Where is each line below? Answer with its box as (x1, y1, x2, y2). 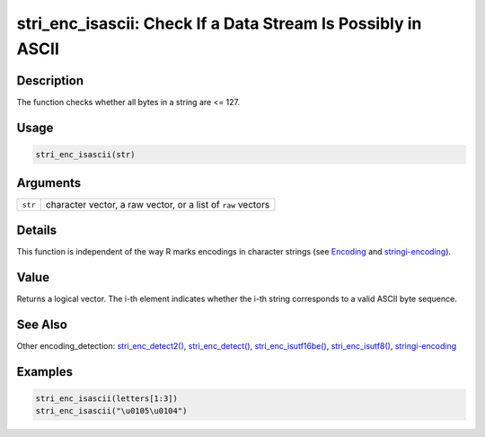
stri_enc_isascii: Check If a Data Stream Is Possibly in (16, 13, 422, 33)
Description (16, 73, 84, 88)
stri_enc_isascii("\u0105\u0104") (35, 406, 188, 416)
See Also (16, 317, 67, 332)
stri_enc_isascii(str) (35, 149, 136, 159)
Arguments (16, 175, 82, 191)
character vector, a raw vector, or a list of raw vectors (45, 199, 270, 211)
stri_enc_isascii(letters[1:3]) (35, 393, 179, 404)
